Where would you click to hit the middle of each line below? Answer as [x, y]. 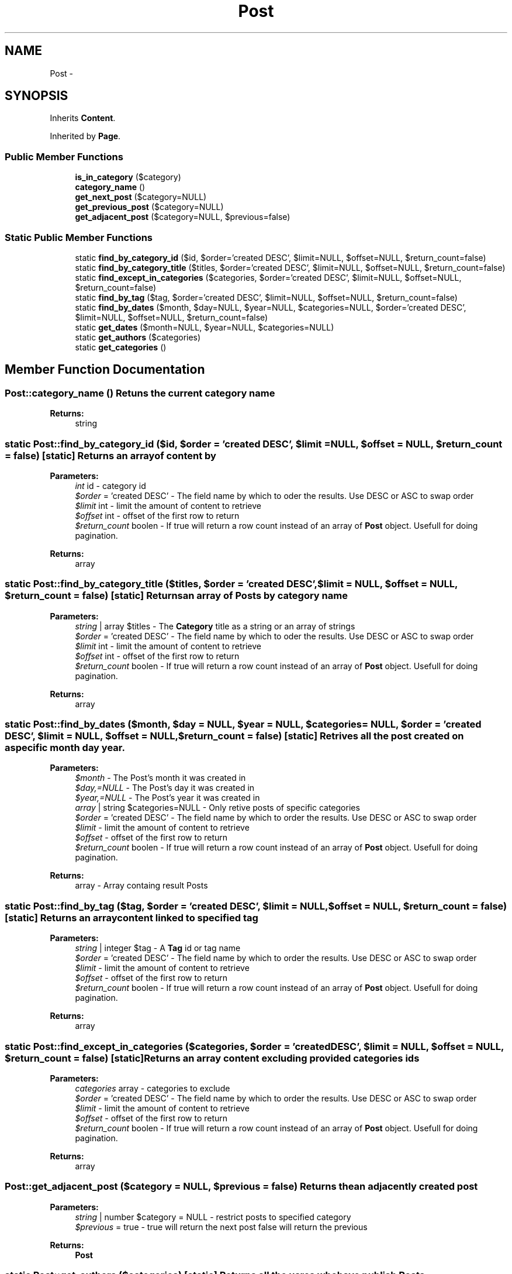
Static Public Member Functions [79, 237]
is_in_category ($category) [128, 177]
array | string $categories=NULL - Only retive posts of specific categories [217, 808]
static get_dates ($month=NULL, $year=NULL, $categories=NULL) [205, 327]
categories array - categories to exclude [153, 1088]
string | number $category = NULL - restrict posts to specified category [213, 1217]
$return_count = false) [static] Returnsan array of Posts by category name [176, 596]
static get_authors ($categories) [138, 337]
